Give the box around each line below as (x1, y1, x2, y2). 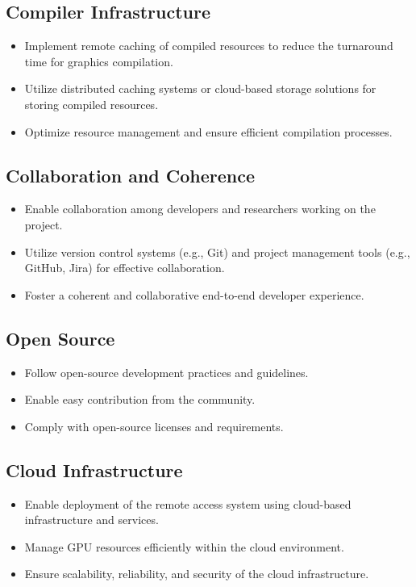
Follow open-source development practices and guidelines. (24, 363, 309, 380)
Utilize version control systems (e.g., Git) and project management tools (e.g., (24, 243, 410, 260)
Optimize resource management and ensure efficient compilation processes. (24, 123, 393, 140)
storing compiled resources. (24, 95, 159, 112)
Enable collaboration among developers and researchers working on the (24, 200, 376, 217)
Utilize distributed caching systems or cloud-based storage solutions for (24, 80, 376, 97)
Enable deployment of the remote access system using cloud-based (24, 495, 352, 512)
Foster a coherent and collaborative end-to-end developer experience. (24, 286, 364, 303)
